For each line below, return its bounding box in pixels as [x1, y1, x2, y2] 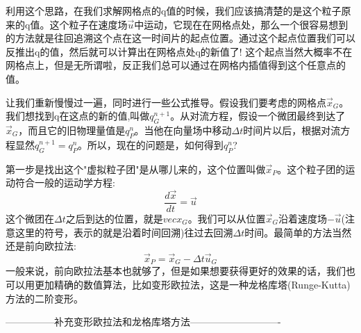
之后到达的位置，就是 [65, 211, 163, 226]
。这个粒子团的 [277, 161, 346, 176]
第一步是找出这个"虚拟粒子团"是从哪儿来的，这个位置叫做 [6, 161, 266, 176]
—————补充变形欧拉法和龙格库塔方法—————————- [6, 314, 281, 329]
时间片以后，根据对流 [243, 122, 341, 137]
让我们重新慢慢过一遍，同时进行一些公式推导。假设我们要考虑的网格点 [6, 95, 326, 109]
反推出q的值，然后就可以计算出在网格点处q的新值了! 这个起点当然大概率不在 [6, 44, 353, 58]
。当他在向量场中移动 [134, 122, 232, 137]
